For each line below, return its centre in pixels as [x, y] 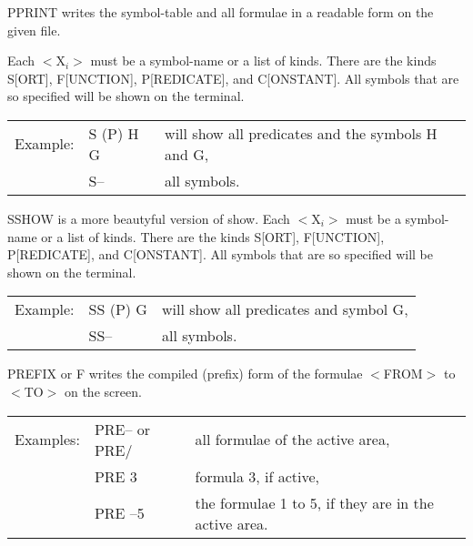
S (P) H [114, 133]
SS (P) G [118, 309]
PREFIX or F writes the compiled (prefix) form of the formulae [185, 374]
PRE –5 [119, 513]
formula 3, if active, [257, 476]
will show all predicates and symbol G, [285, 309]
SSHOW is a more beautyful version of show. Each [149, 218]
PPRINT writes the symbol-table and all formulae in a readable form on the [221, 12]
